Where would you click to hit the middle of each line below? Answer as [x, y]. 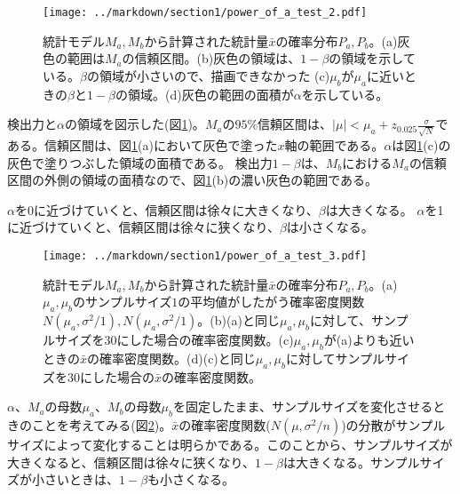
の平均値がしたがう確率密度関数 [271, 302]
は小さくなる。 [330, 227]
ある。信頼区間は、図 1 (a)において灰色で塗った [143, 144]
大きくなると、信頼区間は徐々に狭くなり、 [131, 462]
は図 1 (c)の [421, 144]
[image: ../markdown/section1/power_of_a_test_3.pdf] [205, 255]
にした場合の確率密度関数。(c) [205, 339]
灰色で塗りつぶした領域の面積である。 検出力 [140, 162]
